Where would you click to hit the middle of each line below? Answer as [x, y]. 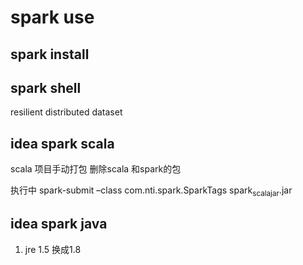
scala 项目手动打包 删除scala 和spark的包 [96, 169]
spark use [52, 17]
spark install [50, 54]
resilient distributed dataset [66, 112]
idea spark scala [62, 143]
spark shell [46, 87]
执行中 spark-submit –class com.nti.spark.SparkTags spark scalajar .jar [151, 191]
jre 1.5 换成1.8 [53, 249]
